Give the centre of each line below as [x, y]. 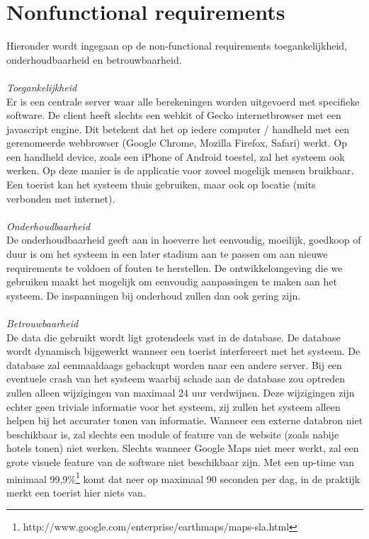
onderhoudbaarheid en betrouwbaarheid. [94, 59]
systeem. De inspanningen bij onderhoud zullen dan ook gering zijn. [154, 295]
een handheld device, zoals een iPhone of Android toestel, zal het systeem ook [176, 156]
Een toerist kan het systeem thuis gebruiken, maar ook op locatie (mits [161, 185]
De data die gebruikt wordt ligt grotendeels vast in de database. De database [174, 337]
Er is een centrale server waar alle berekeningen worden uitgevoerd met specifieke [183, 101]
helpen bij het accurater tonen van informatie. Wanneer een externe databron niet [185, 420]
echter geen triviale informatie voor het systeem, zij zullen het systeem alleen [174, 406]
